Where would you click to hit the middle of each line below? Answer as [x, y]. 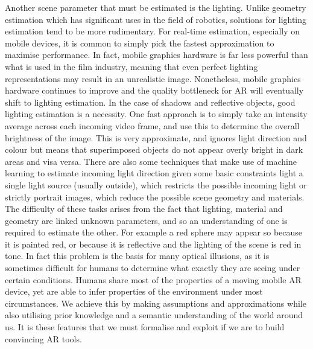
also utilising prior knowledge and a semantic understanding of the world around [154, 315]
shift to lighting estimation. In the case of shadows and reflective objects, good [150, 102]
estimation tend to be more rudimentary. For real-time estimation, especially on [153, 31]
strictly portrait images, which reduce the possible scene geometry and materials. [155, 197]
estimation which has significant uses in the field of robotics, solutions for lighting [156, 19]
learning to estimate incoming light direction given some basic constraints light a [154, 173]
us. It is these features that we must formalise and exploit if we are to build [145, 327]
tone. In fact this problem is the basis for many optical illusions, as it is [137, 256]
